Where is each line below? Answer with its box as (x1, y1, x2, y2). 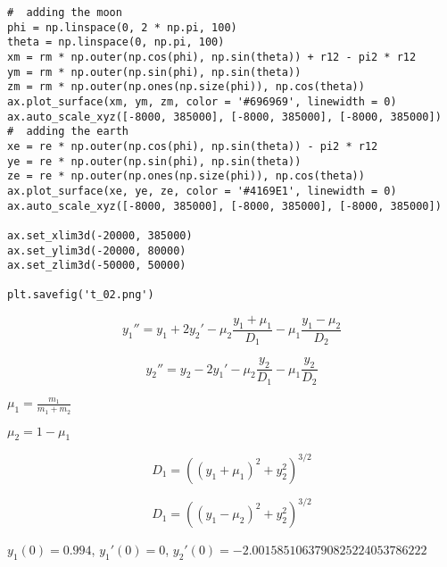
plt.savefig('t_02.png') (7, 288, 154, 302)
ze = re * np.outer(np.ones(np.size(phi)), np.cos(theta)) (7, 170, 365, 183)
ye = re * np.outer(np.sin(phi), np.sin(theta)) (7, 154, 302, 168)
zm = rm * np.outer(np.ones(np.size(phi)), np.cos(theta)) (7, 80, 365, 94)
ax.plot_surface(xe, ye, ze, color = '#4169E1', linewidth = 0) (7, 184, 397, 197)
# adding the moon (7, 6, 122, 19)
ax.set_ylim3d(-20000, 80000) (7, 244, 186, 257)
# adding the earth (7, 125, 129, 138)
